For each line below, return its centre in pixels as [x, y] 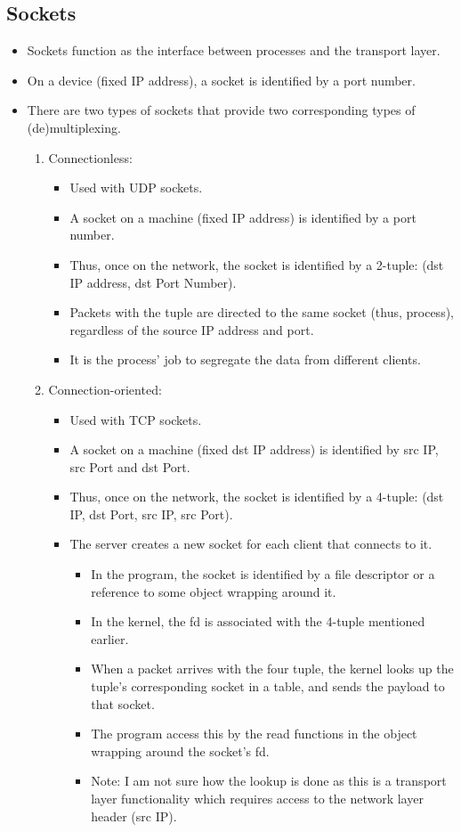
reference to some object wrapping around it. [214, 591]
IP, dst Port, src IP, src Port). [151, 514]
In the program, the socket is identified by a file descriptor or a [263, 574]
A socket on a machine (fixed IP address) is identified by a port [243, 217]
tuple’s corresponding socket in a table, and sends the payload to [268, 686]
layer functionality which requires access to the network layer [257, 799]
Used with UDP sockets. [136, 188]
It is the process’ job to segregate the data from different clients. [245, 359]
